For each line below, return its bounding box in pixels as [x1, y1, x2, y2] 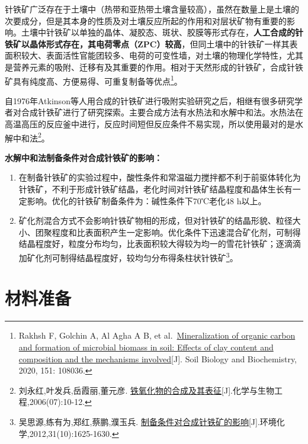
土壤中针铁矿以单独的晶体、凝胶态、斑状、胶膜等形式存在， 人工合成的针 [21, 26, 303, 38]
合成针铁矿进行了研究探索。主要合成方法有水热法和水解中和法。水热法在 [21, 106, 303, 118]
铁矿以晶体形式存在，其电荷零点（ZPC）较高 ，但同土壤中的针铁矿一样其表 [5, 37, 298, 50]
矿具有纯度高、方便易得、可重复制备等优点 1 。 [5, 73, 182, 87]
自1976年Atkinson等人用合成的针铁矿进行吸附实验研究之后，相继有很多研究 [5, 94, 294, 107]
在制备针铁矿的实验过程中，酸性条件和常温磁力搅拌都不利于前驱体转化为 [18, 171, 301, 184]
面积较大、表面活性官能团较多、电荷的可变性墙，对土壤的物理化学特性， [5, 49, 287, 62]
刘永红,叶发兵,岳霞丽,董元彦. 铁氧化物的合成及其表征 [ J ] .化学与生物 [18, 384, 274, 396]
